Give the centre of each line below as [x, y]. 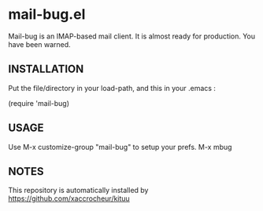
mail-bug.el [47, 15]
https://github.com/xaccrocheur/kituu [69, 198]
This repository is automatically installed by [78, 191]
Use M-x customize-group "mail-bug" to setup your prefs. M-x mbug [120, 147]
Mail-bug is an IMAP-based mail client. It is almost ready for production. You [132, 36]
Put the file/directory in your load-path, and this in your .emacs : [112, 88]
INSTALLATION [46, 69]
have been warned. [39, 44]
